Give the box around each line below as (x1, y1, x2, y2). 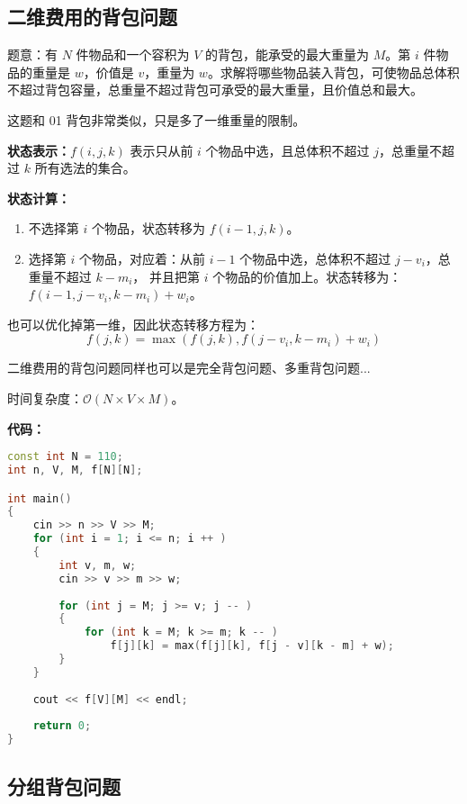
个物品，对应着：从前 (78, 248, 205, 267)
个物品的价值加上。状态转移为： (212, 266, 402, 285)
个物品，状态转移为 (91, 219, 205, 238)
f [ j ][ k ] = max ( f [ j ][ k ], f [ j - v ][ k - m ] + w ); (110, 639, 394, 653)
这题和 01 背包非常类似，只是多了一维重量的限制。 (7, 110, 306, 129)
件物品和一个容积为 (76, 45, 190, 64)
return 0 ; (32, 719, 92, 733)
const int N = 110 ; (7, 450, 123, 464)
